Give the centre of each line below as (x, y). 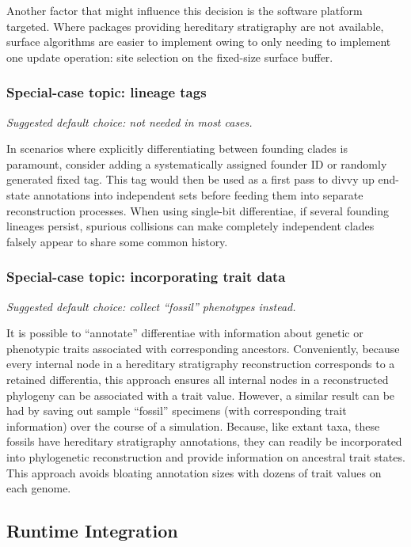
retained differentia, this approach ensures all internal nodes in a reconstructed (198, 379)
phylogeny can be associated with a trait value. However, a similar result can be (201, 395)
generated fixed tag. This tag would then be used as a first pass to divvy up (190, 179)
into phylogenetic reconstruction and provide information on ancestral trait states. (206, 456)
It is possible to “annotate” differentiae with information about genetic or (185, 333)
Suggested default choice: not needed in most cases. (129, 122)
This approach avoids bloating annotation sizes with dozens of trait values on (194, 472)
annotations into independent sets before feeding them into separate (198, 194)
